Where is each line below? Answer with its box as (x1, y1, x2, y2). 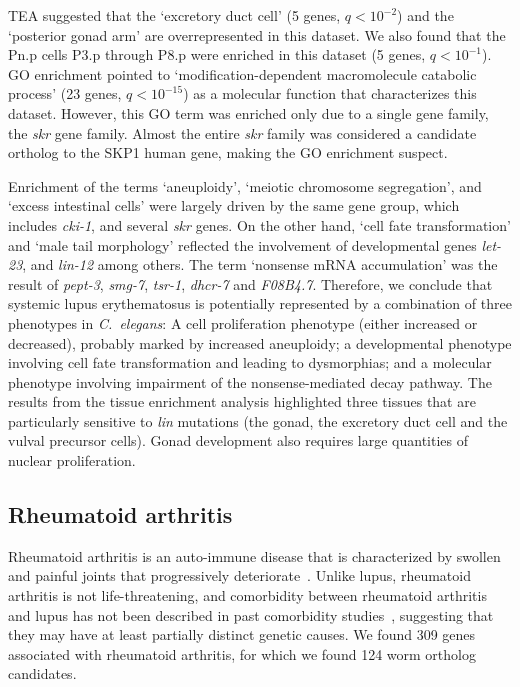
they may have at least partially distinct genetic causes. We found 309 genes (8, 624, 476, 645)
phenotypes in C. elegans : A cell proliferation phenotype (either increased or (8, 312, 478, 333)
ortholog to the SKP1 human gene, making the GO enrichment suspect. (8, 142, 448, 163)
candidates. (8, 663, 77, 684)
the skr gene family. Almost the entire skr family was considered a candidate (8, 122, 477, 143)
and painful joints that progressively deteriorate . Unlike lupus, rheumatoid (8, 565, 471, 586)
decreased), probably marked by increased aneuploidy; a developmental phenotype (8, 332, 512, 353)
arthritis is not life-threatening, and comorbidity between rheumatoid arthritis (8, 585, 487, 606)
